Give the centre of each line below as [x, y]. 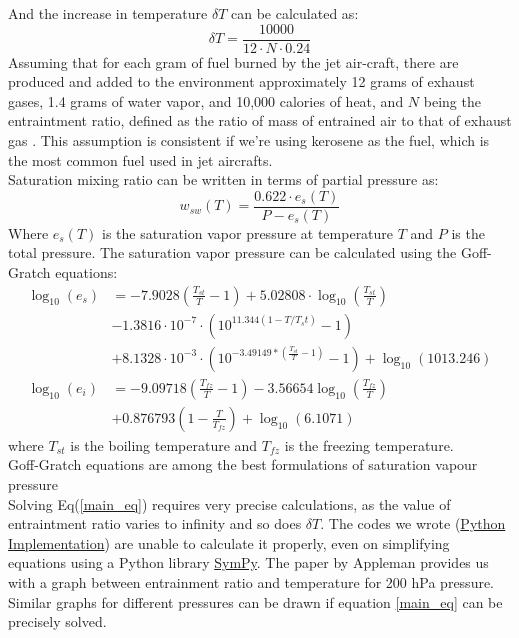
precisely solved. [57, 621]
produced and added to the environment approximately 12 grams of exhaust [241, 81]
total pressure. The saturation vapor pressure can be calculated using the [232, 252]
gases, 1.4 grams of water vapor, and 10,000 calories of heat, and [206, 100]
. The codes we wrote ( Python [413, 523]
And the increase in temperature [108, 13]
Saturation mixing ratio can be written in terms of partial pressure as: [223, 179]
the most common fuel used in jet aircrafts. [140, 159]
